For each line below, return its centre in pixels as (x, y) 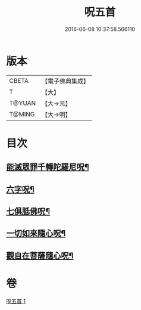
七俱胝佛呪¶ (28, 211)
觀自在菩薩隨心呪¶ (40, 255)
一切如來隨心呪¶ (36, 233)
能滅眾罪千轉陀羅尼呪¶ (48, 167)
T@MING (22, 114)
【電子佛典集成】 (65, 81)
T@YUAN (23, 103)
